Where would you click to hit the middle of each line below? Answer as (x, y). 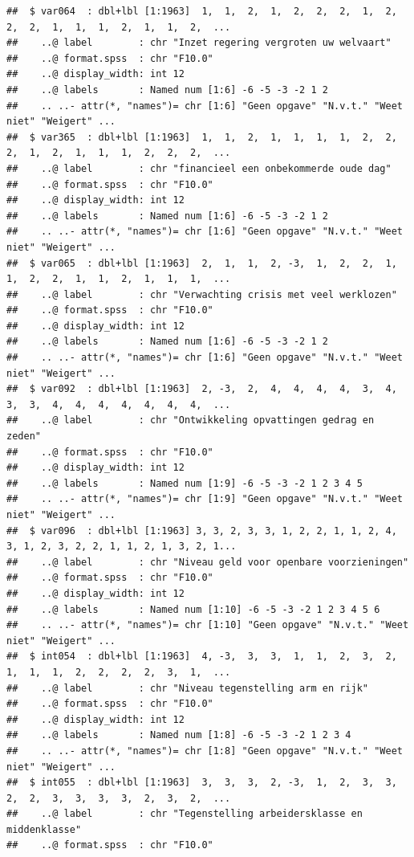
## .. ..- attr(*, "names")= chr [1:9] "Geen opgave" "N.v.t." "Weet (205, 499)
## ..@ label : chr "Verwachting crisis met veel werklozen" (202, 294)
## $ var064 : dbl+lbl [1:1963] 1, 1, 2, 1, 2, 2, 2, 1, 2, (202, 11)
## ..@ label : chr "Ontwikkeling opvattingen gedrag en (191, 420)
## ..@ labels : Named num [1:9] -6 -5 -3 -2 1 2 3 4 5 (185, 483)
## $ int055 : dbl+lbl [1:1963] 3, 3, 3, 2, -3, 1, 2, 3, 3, (202, 783)
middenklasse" (44, 829)
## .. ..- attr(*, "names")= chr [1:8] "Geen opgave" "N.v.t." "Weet (205, 751)
